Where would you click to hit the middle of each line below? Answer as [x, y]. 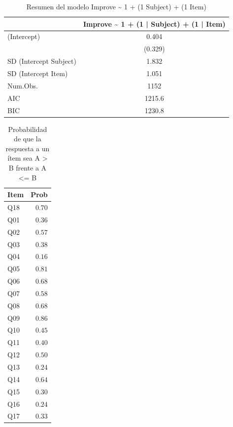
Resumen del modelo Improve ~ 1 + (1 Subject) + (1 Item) [116, 6]
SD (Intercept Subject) [42, 61]
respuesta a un [28, 148]
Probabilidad [28, 129]
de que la [28, 139]
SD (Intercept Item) [38, 73]
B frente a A [28, 167]
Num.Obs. [23, 85]
